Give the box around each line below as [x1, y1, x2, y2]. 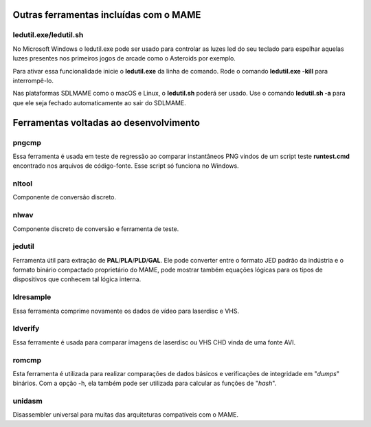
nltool [12, 179, 33, 188]
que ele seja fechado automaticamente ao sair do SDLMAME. [12, 98, 186, 107]
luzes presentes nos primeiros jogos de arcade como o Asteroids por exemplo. [12, 54, 236, 63]
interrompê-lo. [12, 76, 54, 85]
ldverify [12, 324, 40, 333]
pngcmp [12, 138, 41, 147]
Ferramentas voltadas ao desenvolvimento [12, 117, 201, 129]
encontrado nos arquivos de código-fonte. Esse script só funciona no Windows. [12, 162, 240, 170]
